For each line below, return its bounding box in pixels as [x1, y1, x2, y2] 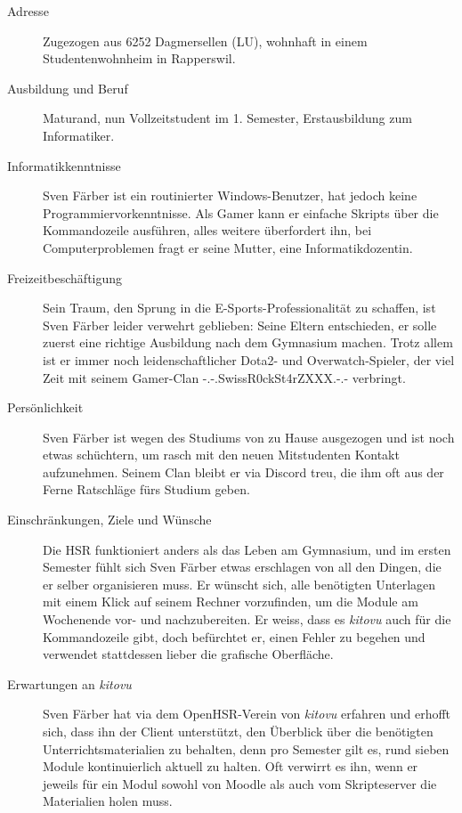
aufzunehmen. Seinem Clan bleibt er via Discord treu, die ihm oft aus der [43, 462, 444, 481]
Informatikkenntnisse [7, 156, 121, 175]
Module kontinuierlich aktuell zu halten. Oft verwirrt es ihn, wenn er [43, 757, 418, 776]
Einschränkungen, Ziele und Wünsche [7, 510, 212, 529]
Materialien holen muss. [43, 792, 173, 810]
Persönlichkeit [7, 398, 84, 417]
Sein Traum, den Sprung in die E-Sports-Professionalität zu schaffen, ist [43, 298, 436, 317]
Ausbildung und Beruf [7, 78, 128, 97]
